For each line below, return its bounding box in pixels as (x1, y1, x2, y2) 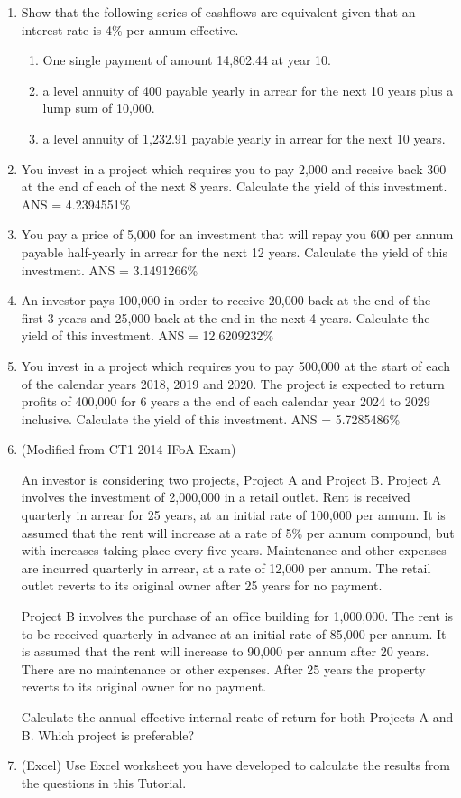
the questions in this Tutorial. (21, 773, 187, 792)
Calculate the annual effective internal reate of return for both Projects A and (21, 708, 454, 726)
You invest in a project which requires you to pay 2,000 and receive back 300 (21, 159, 447, 178)
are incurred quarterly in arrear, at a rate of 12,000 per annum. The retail (21, 558, 431, 577)
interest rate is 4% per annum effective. (21, 20, 239, 39)
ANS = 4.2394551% (21, 194, 131, 213)
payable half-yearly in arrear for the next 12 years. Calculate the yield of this (21, 242, 447, 261)
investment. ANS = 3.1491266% (21, 260, 198, 279)
